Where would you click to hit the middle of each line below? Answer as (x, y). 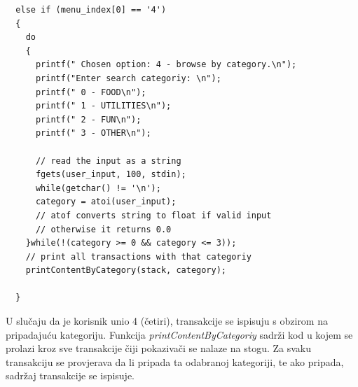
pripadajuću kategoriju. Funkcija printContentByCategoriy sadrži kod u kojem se (179, 334)
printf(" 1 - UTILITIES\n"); (103, 106)
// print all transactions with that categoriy (138, 256)
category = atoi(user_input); (106, 202)
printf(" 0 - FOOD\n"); (91, 92)
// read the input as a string (108, 161)
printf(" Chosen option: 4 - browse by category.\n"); (166, 65)
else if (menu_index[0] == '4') (91, 10)
